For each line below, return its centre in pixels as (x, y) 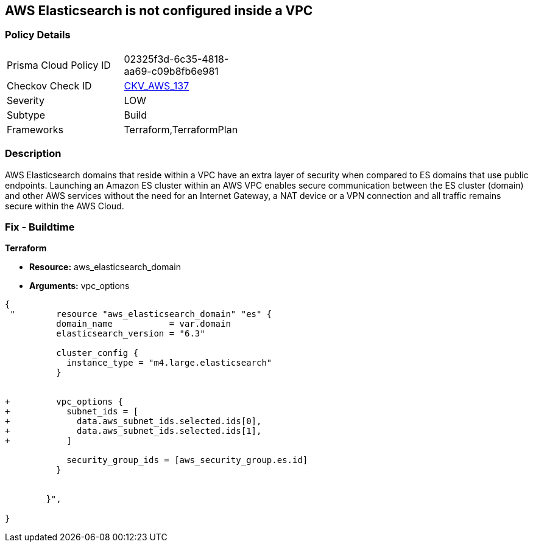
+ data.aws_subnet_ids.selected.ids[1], (133, 431)
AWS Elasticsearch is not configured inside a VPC (159, 11)
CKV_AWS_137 (157, 85)
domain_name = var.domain (143, 324)
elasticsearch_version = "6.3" (131, 334)
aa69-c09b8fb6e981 (171, 71)
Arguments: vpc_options (79, 286)
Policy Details (38, 35)
